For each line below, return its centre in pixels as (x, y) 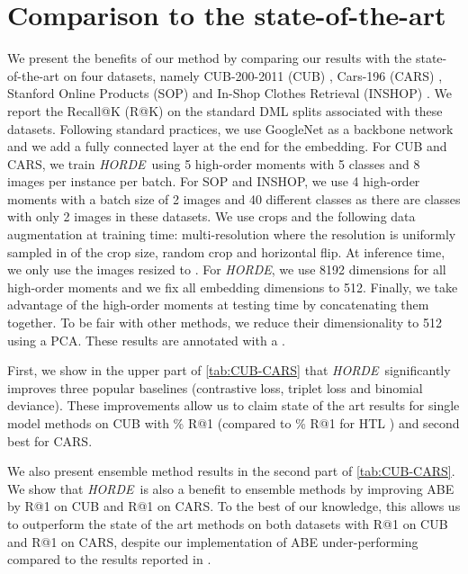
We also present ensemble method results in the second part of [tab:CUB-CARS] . (231, 471)
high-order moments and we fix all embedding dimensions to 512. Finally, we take (233, 287)
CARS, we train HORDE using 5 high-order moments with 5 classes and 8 (214, 163)
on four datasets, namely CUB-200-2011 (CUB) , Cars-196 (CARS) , (253, 75)
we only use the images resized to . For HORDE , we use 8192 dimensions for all (227, 269)
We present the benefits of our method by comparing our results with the (210, 58)
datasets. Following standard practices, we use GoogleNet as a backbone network (230, 128)
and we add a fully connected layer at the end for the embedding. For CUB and (227, 146)
